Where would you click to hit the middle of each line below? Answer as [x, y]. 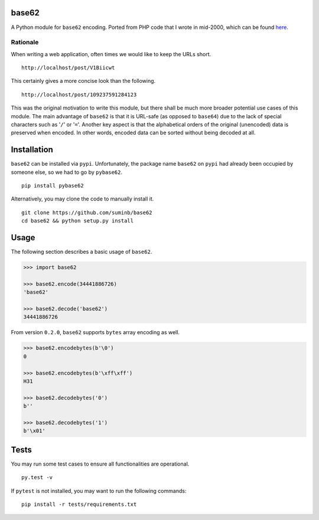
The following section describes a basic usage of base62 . [82, 252]
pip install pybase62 [53, 186]
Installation [32, 150]
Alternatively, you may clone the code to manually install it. [82, 199]
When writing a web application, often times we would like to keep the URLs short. [111, 54]
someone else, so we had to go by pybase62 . [67, 172]
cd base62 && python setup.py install [78, 221]
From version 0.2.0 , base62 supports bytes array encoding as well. [95, 332]
